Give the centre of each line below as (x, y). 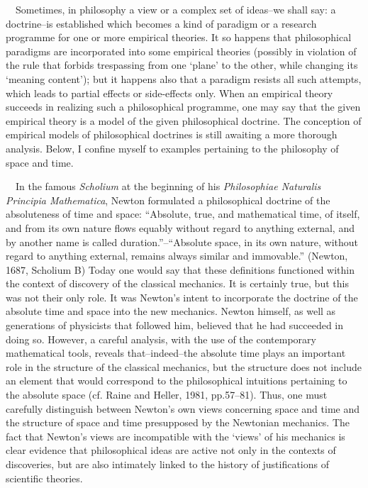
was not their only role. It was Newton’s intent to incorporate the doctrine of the (182, 297)
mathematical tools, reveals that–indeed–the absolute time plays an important (176, 353)
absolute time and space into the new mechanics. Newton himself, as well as (171, 311)
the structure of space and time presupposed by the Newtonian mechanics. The (178, 422)
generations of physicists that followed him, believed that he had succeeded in (175, 325)
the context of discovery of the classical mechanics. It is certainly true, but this (177, 283)
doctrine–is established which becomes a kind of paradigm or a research (161, 23)
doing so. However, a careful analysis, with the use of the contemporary (161, 339)
